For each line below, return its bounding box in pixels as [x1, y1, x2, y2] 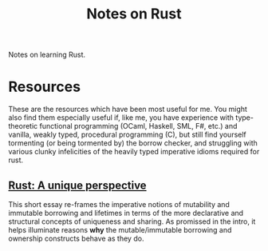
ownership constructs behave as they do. [8, 233, 144, 243]
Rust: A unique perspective [8, 178, 147, 192]
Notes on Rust [86, 5, 182, 23]
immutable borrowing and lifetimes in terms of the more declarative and [8, 208, 244, 217]
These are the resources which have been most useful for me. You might [8, 105, 247, 114]
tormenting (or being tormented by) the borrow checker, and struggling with [8, 138, 258, 148]
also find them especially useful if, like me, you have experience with [8, 113, 234, 122]
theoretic [8, 122, 38, 131]
